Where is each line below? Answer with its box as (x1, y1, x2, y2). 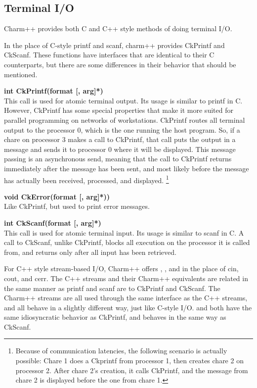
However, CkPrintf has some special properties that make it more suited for (4, 105, 233, 115)
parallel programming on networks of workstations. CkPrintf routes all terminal (4, 114, 245, 125)
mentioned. (4, 69, 38, 79)
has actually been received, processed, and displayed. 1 (4, 173, 169, 185)
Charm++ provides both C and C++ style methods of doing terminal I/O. (4, 23, 232, 34)
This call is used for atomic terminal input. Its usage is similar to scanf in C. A (4, 227, 244, 238)
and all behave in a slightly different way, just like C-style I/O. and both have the (4, 302, 252, 312)
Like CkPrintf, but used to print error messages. (4, 201, 150, 211)
